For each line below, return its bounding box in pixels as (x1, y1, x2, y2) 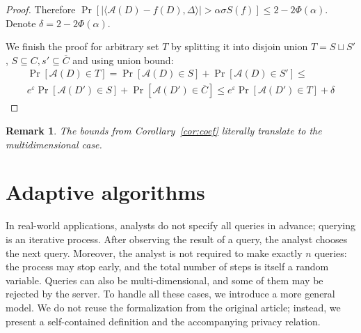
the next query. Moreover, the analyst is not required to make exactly (6, 245, 303, 260)
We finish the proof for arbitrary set (6, 39, 159, 54)
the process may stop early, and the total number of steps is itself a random (6, 259, 329, 274)
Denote (6, 15, 36, 30)
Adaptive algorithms (6, 178, 205, 206)
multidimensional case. (6, 137, 102, 151)
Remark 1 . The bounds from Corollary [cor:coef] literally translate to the (6, 123, 322, 138)
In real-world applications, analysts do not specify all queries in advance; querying (6, 218, 356, 233)
